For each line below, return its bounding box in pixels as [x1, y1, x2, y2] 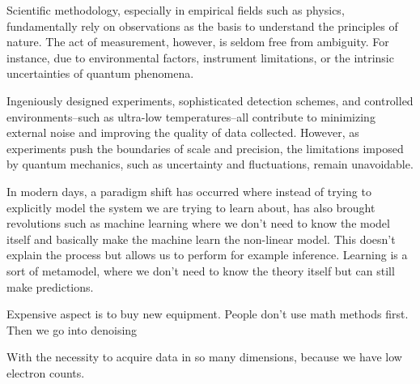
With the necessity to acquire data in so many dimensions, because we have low [6, 348, 402, 365]
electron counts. [6, 364, 85, 381]
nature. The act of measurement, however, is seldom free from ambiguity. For [6, 33, 389, 50]
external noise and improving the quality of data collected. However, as [6, 124, 359, 141]
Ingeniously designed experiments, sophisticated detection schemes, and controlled [6, 92, 414, 109]
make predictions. [6, 278, 94, 295]
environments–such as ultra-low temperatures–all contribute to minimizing [6, 108, 375, 125]
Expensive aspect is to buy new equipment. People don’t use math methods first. [6, 305, 409, 322]
